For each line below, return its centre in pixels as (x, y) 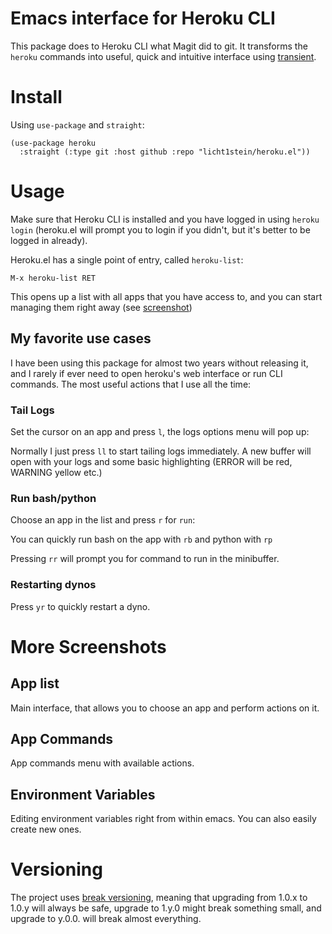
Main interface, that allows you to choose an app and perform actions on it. (165, 708)
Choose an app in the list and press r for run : (103, 520)
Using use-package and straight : (77, 124)
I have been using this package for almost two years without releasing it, (159, 363)
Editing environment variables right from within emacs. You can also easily (163, 819)
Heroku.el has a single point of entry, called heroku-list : (127, 259)
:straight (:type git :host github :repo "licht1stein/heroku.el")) (165, 152)
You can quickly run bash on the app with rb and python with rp (141, 539)
